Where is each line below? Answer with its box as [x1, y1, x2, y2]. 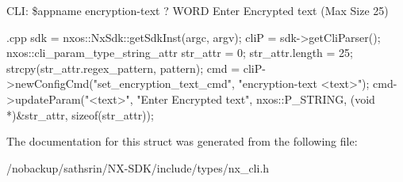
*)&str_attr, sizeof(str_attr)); [6, 106, 154, 123]
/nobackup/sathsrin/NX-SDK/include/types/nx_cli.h [6, 159, 270, 176]
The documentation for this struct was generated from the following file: [6, 133, 358, 150]
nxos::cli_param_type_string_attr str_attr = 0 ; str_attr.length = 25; [6, 44, 353, 61]
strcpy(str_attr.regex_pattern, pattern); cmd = [6, 59, 240, 76]
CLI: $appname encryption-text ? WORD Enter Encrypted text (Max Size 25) [6, 2, 389, 18]
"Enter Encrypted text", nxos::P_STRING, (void [136, 90, 375, 107]
